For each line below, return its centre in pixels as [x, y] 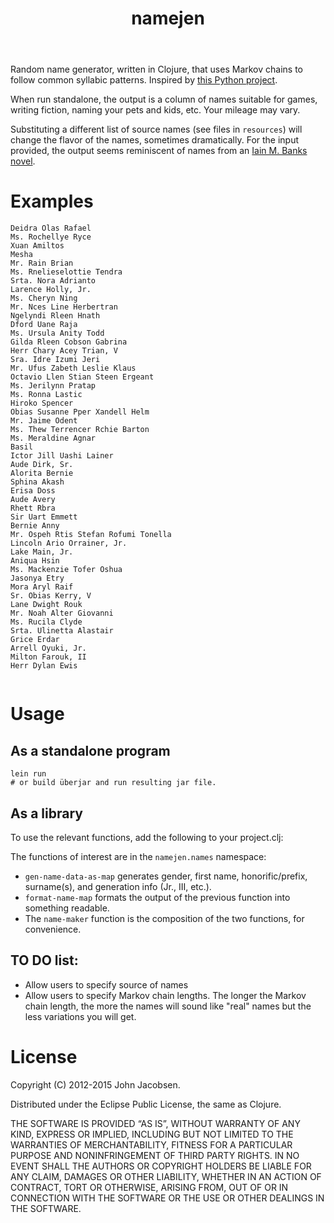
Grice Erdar [35, 640]
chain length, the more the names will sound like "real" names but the [168, 1006]
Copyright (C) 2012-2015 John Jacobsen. [95, 1084]
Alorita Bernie [42, 473]
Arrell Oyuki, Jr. [48, 648]
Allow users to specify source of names [106, 984]
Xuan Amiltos [37, 246]
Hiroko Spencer [42, 403]
